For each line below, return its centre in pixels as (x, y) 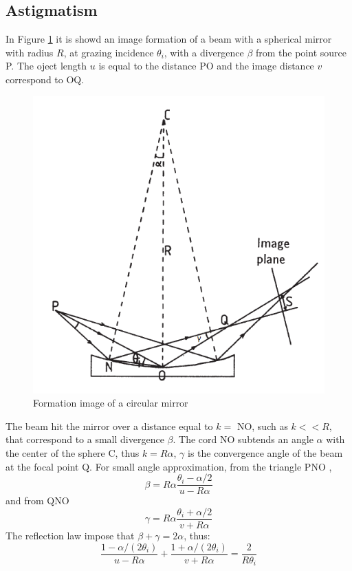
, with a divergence (204, 52)
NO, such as (262, 425)
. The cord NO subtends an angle (243, 439)
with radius (30, 52)
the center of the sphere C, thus (73, 453)
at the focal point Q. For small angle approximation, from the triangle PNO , (169, 466)
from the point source (301, 52)
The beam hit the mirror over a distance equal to (109, 425)
